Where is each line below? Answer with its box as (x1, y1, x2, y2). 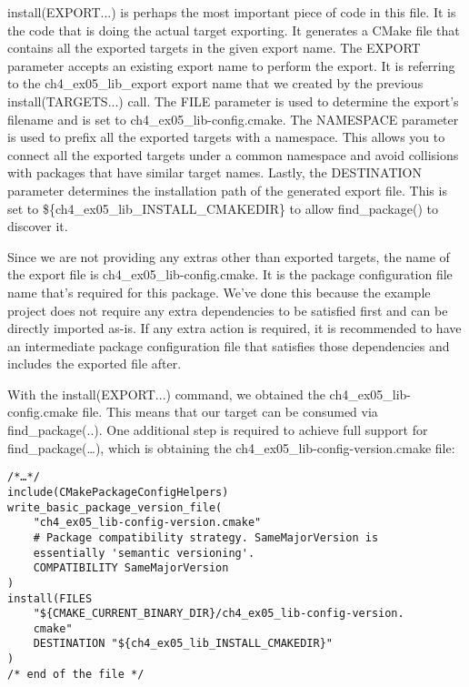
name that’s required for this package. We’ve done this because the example (7, 282, 431, 301)
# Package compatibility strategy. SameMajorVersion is (33, 530, 379, 544)
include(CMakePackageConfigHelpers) (7, 485, 229, 499)
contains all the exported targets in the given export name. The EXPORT (7, 38, 421, 57)
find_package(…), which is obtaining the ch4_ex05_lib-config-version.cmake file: (7, 438, 455, 457)
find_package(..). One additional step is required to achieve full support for (7, 420, 428, 439)
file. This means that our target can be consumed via (82, 402, 378, 421)
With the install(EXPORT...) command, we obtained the (7, 384, 325, 403)
